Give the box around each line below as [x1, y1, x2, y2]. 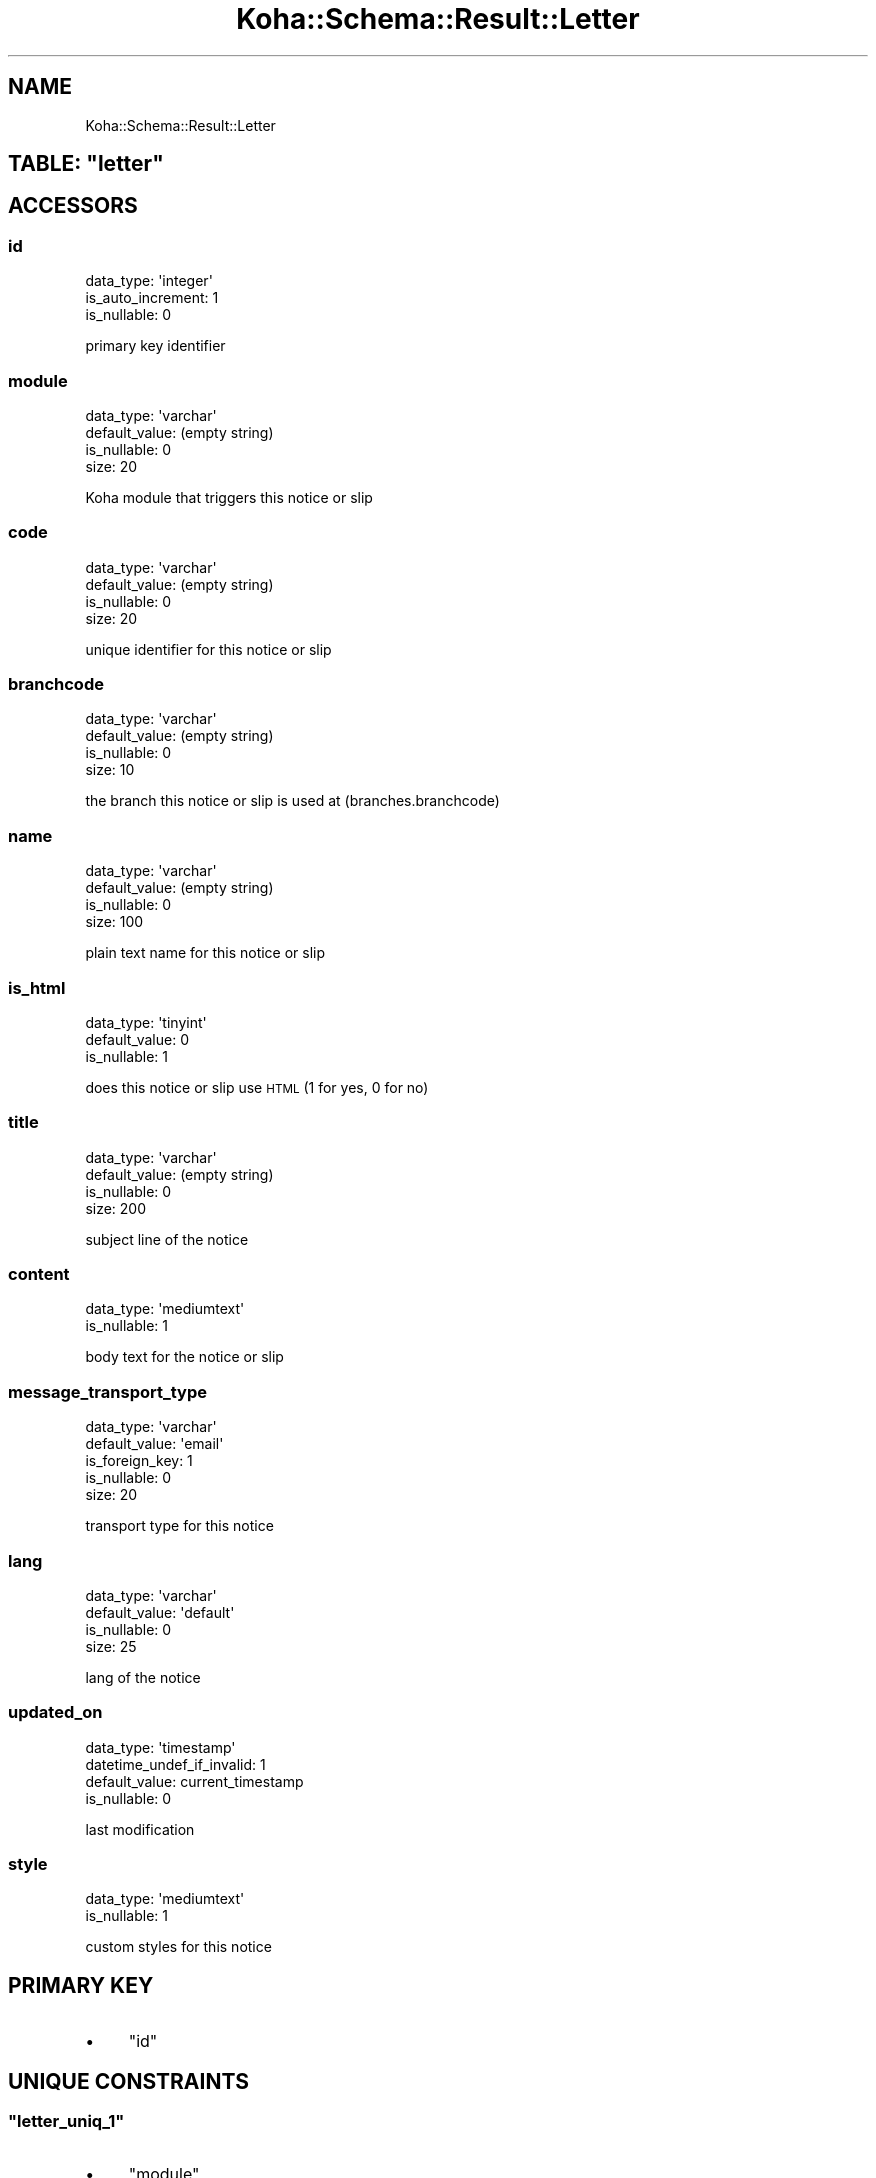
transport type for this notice [85, 1517, 274, 1535]
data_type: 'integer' [85, 272, 213, 290]
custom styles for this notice [85, 1938, 272, 1956]
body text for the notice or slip [85, 1348, 284, 1366]
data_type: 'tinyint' [85, 1013, 207, 1031]
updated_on [8, 1702, 103, 1723]
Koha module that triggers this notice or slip [85, 488, 373, 506]
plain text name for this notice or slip [85, 944, 326, 962]
